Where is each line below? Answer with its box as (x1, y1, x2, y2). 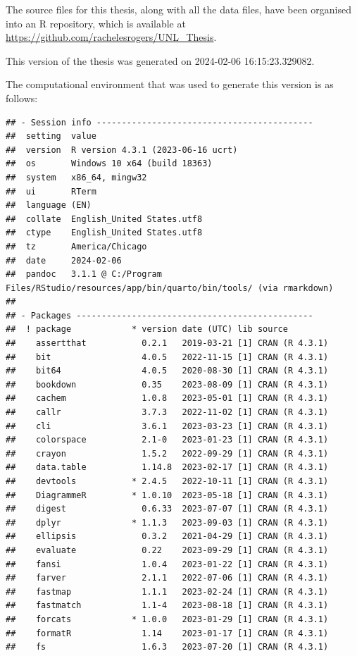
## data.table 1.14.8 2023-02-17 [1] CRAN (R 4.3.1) (6, 462, 329, 473)
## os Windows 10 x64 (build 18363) (6, 159, 213, 169)
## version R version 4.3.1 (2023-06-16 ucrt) (6, 144, 238, 155)
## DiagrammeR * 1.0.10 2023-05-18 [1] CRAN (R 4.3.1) (6, 490, 329, 500)
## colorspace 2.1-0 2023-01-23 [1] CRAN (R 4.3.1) (6, 435, 329, 445)
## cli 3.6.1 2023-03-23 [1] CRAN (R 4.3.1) (6, 421, 329, 431)
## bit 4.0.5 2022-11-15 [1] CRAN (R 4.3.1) (6, 352, 329, 362)
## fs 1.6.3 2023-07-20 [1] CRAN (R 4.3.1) (6, 642, 329, 652)
